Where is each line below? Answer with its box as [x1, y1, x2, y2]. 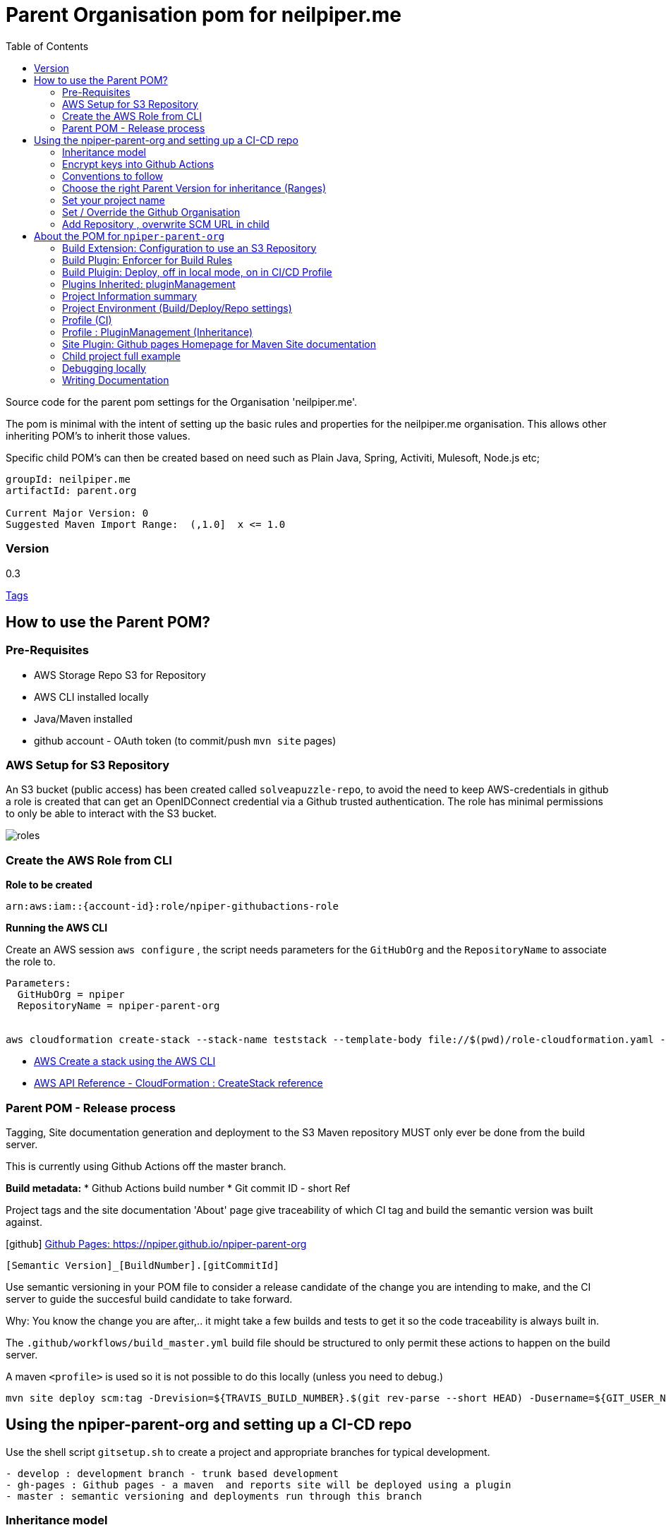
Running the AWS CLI [6, 922, 108, 934]
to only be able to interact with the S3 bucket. [6, 807, 217, 820]
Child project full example [62, 349, 181, 362]
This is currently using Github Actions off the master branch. [6, 1159, 286, 1172]
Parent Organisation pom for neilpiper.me [6, 3, 401, 27]
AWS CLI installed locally [34, 690, 149, 703]
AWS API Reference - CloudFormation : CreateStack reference [34, 1077, 323, 1090]
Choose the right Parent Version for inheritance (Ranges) [62, 181, 327, 194]
